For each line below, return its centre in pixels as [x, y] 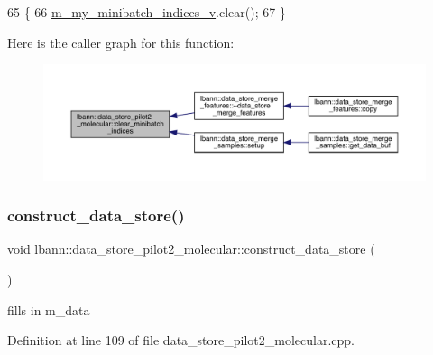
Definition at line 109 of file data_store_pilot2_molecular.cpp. [181, 340]
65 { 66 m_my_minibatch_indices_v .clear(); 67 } [147, 12]
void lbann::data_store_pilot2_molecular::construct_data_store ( [191, 249]
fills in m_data [49, 309]
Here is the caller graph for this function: [121, 42]
